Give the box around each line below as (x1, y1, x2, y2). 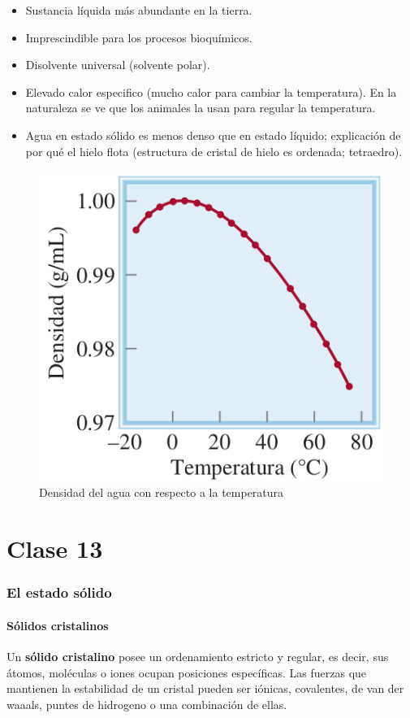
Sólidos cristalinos (6, 616, 109, 633)
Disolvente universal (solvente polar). (25, 56, 210, 73)
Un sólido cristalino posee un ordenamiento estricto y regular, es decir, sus (6, 647, 389, 664)
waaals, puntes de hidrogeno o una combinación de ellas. (6, 695, 287, 712)
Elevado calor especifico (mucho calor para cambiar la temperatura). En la (25, 83, 397, 100)
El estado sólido (6, 582, 112, 603)
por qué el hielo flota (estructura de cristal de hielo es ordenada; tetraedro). (25, 142, 403, 159)
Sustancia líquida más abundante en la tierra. (25, 2, 252, 18)
